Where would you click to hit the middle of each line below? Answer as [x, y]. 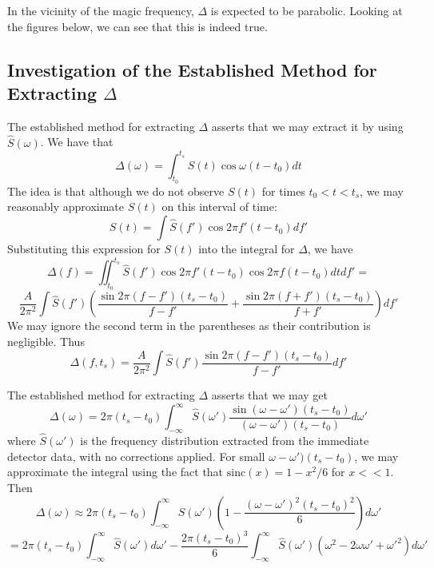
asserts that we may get [270, 395]
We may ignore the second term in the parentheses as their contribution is [189, 326]
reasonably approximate [66, 207]
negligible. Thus [46, 341]
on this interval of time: [219, 207]
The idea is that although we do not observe [116, 191]
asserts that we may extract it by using [307, 126]
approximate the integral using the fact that [115, 472]
